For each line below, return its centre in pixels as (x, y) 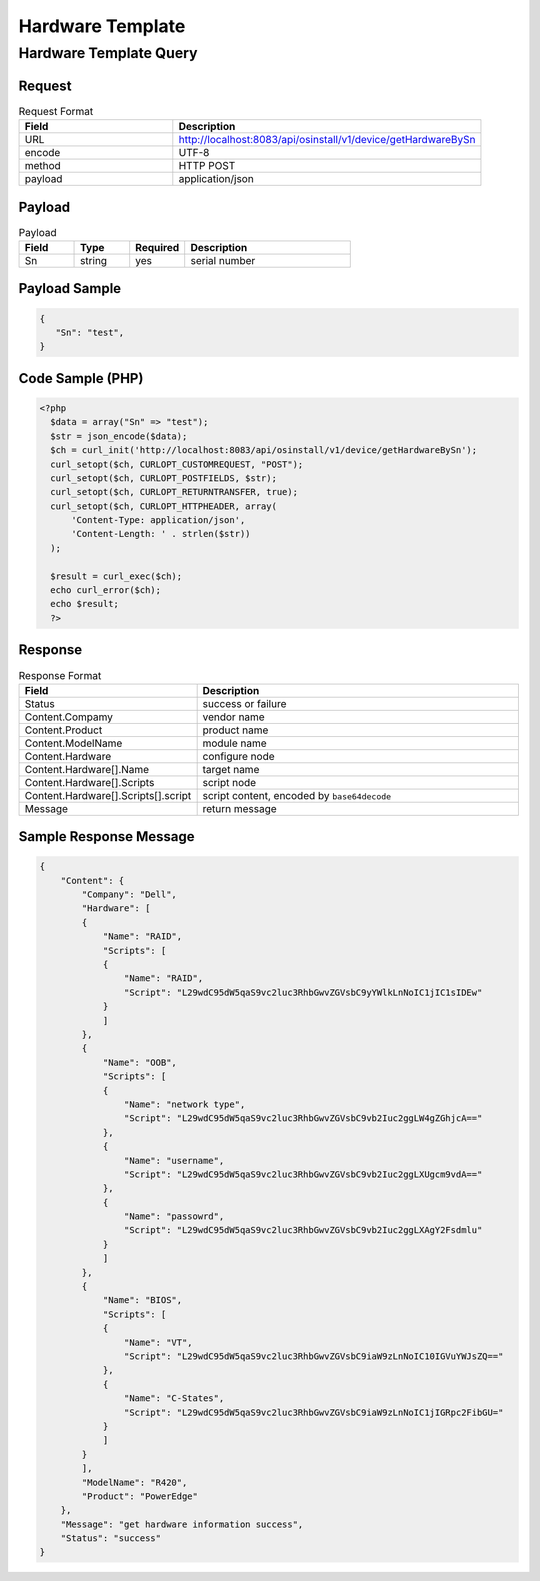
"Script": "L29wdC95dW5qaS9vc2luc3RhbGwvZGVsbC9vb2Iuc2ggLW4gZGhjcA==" (303, 1118)
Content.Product (63, 730)
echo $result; (85, 604)
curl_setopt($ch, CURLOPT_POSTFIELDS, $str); (163, 478)
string (94, 260)
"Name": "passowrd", (174, 1216)
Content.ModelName (73, 743)
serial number (223, 260)
